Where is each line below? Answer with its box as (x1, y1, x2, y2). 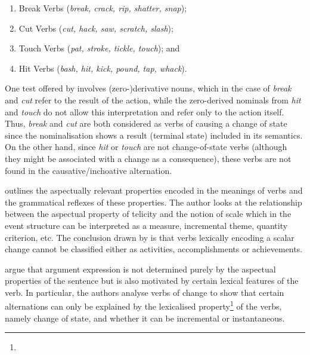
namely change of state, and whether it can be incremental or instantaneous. (5, 311, 285, 324)
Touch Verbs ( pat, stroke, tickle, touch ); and (18, 42, 180, 54)
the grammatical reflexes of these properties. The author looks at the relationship (5, 195, 302, 208)
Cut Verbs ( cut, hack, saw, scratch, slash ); (18, 22, 173, 34)
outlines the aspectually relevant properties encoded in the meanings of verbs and (5, 184, 303, 197)
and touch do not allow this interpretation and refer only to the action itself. (5, 105, 284, 118)
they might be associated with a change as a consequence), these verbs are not (5, 152, 292, 164)
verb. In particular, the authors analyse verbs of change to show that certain (5, 286, 284, 298)
